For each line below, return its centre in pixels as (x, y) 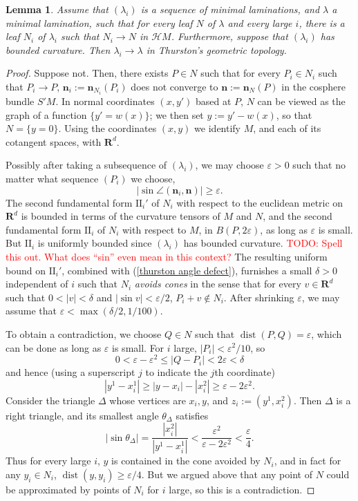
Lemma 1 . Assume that (57, 9)
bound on (26, 270)
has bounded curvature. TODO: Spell (263, 243)
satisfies (192, 415)
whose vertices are (148, 400)
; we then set (177, 114)
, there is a (322, 22)
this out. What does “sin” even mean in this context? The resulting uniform (167, 256)
